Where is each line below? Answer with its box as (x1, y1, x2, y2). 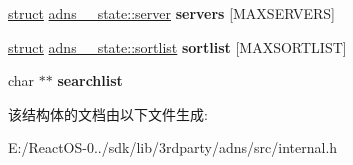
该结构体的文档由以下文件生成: (8, 103, 208, 124)
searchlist (57, 70, 123, 91)
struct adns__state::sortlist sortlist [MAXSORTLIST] (8, 36, 347, 57)
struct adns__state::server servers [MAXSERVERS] (8, 3, 335, 23)
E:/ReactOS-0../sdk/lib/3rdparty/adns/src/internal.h (8, 137, 338, 158)
